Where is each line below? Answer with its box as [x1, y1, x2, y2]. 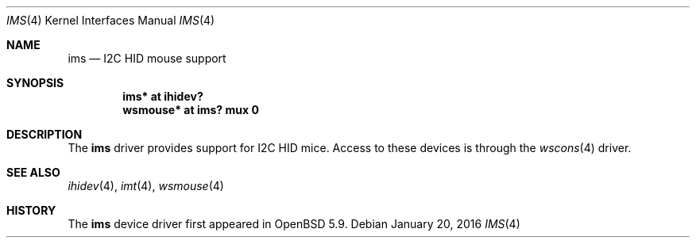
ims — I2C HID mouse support [68, 51, 226, 65]
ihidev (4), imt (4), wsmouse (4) [68, 179, 224, 193]
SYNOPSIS [6, 76, 64, 90]
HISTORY [6, 204, 56, 217]
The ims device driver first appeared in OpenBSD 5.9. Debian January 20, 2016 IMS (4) [68, 217, 520, 231]
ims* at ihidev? [122, 90, 203, 103]
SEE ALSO [6, 166, 60, 179]
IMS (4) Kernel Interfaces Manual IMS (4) [6, 13, 215, 27]
